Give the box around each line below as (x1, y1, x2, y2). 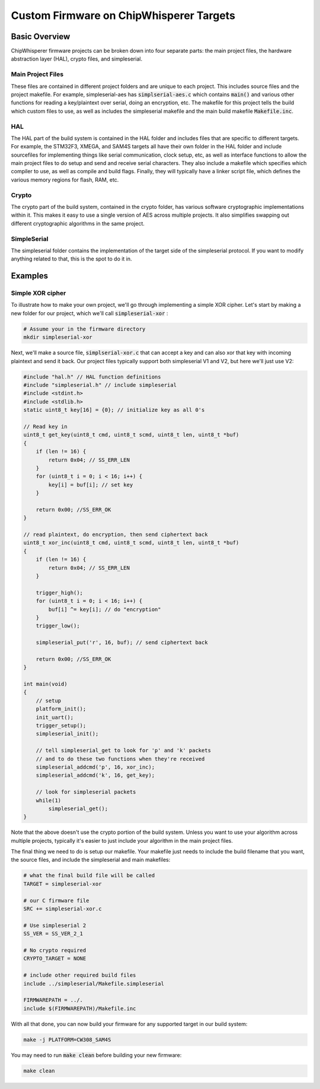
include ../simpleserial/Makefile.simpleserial (23, 980, 164, 987)
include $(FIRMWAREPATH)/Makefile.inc (23, 1005, 136, 1012)
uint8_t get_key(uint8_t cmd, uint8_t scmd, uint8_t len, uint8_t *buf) (23, 431, 239, 439)
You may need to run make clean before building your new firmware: (11, 1051, 182, 1059)
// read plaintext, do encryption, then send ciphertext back (23, 531, 208, 538)
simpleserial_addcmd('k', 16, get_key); (36, 772, 155, 779)
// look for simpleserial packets (36, 789, 136, 795)
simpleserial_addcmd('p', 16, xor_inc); (36, 763, 155, 770)
